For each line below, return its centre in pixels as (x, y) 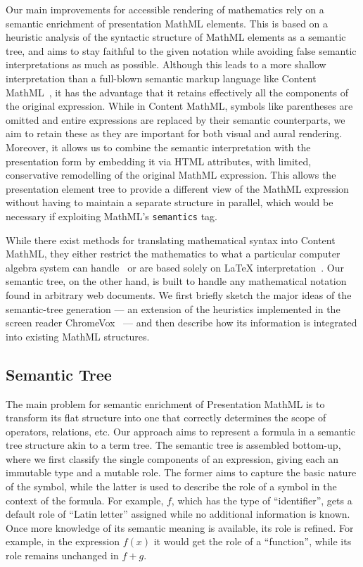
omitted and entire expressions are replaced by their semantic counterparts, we (176, 119)
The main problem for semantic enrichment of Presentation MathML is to (165, 403)
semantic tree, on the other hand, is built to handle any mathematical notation (176, 281)
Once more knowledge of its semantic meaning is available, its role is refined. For (180, 527)
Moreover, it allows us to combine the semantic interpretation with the (158, 147)
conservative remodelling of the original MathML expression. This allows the (171, 175)
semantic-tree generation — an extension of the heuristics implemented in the (173, 308)
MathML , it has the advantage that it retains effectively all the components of (177, 92)
